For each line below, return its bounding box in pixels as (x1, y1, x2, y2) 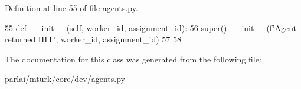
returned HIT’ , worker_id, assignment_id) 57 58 (5, 33, 181, 45)
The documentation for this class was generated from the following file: (5, 52, 261, 65)
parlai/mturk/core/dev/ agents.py (5, 72, 125, 85)
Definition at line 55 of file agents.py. (5, 2, 138, 14)
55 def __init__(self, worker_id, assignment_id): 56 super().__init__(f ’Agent (5, 21, 296, 34)
